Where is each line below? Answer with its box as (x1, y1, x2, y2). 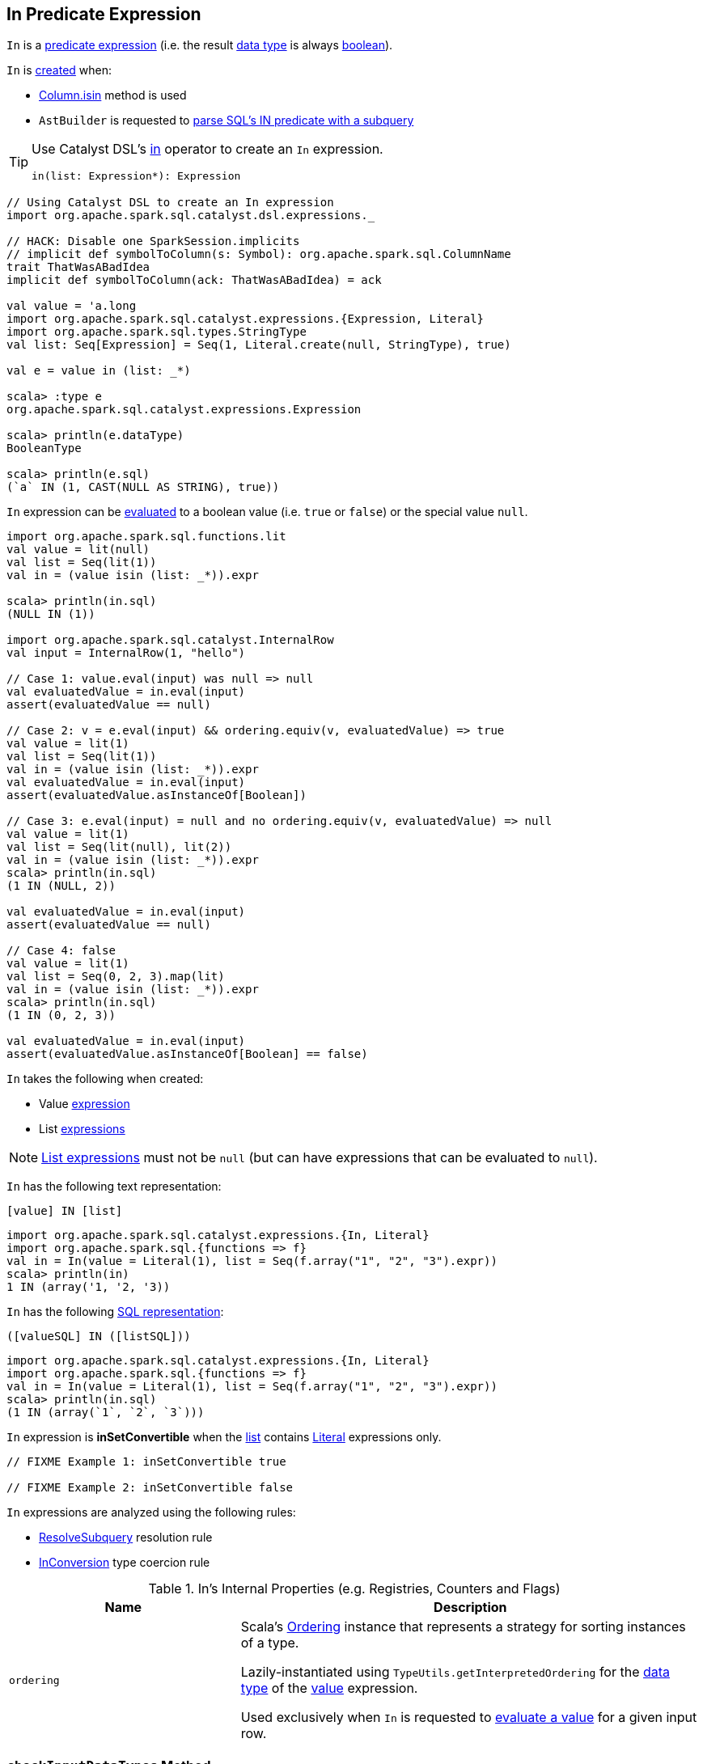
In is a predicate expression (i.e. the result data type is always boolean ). (6, 38, 393, 53)
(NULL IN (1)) (6, 607, 95, 621)
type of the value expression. (240, 1680, 418, 1697)
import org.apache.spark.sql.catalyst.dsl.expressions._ (6, 209, 375, 222)
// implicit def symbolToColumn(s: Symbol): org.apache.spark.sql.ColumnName (6, 247, 511, 261)
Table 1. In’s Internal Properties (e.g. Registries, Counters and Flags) (148, 1580, 561, 1597)
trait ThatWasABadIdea (6, 260, 150, 274)
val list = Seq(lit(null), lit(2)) (6, 840, 232, 854)
